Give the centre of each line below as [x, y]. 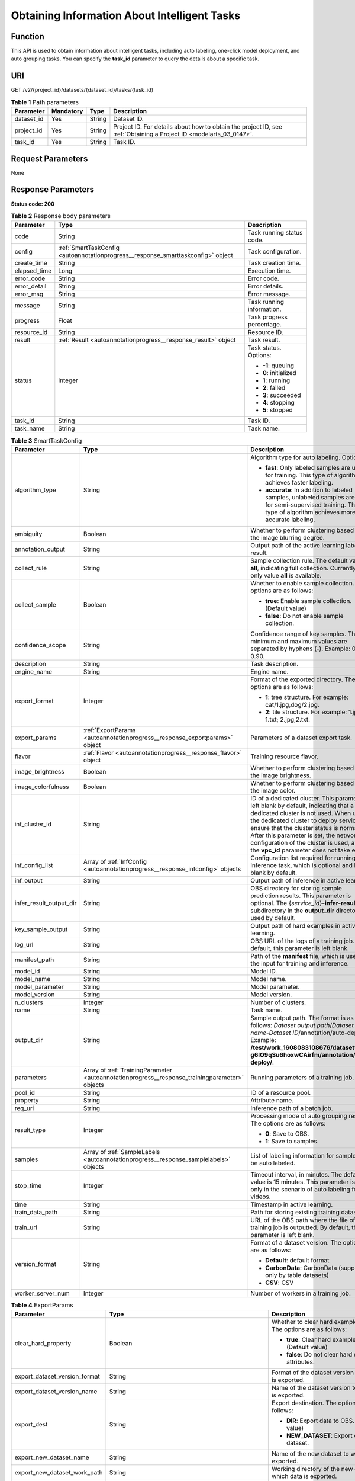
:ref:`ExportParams [109, 730]
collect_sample [35, 604]
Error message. [269, 294]
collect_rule [31, 568]
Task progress [268, 317]
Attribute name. [272, 1100]
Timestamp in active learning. [292, 1204]
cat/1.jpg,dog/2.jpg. [292, 704]
